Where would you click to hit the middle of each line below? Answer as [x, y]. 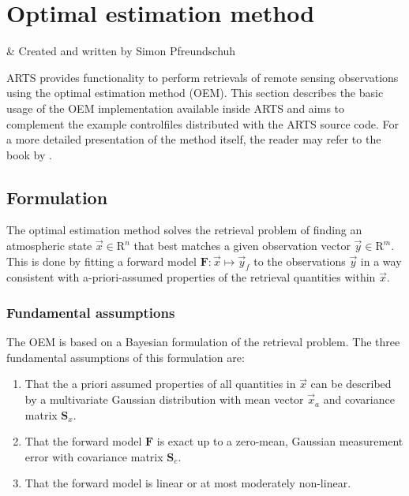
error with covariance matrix [94, 456]
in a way [381, 261]
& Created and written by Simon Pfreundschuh [121, 51]
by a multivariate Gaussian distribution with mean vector [164, 399]
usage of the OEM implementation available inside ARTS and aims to [176, 108]
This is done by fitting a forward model [101, 261]
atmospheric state [49, 246]
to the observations [300, 261]
